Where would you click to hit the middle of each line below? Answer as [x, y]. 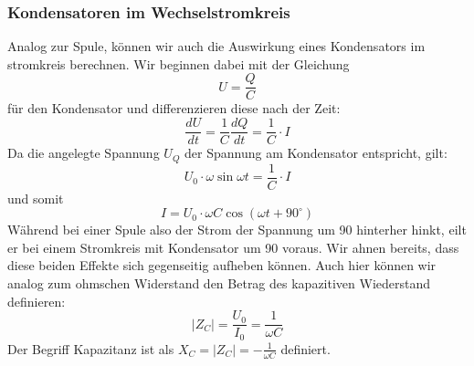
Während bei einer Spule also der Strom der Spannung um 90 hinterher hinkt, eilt [237, 230]
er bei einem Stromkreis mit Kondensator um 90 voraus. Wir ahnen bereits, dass [233, 247]
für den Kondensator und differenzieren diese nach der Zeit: [174, 108]
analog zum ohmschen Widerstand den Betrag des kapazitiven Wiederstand [219, 283]
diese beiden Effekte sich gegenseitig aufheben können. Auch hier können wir [222, 265]
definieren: [37, 301]
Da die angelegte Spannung [84, 153]
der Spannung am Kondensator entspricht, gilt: [316, 153]
